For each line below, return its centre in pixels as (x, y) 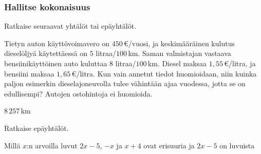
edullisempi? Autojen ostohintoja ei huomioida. (78, 93)
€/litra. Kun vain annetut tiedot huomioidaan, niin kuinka (164, 73)
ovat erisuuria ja (169, 145)
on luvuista (237, 145)
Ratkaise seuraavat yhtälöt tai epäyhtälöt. (70, 26)
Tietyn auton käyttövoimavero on (57, 43)
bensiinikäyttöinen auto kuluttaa (56, 63)
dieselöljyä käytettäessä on (46, 53)
